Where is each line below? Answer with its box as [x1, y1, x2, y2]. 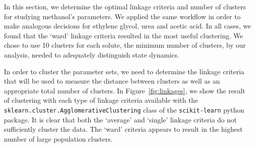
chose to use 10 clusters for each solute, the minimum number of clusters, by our [4, 40, 246, 50]
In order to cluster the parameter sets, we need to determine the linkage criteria [4, 66, 245, 76]
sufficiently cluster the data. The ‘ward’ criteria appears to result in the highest [4, 124, 243, 134]
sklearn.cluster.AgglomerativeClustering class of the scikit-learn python [4, 104, 245, 115]
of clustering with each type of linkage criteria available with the [4, 95, 198, 105]
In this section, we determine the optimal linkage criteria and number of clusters [4, 1, 246, 11]
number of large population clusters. [4, 133, 113, 144]
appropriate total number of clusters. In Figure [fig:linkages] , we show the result [4, 85, 246, 95]
